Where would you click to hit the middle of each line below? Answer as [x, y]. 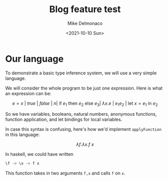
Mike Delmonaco [85, 23]
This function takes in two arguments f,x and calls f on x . [65, 173]
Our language [35, 59]
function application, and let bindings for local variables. [64, 119]
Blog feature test [85, 9]
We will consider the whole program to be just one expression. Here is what [84, 88]
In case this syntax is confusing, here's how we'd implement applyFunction [83, 129]
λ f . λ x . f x [85, 145]
